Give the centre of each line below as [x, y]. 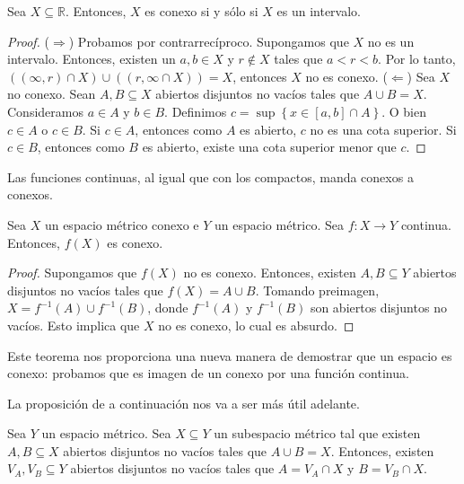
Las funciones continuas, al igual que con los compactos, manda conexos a [210, 176]
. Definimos [196, 111]
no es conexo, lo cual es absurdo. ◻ [256, 325]
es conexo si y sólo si [201, 11]
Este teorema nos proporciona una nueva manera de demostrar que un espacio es [230, 355]
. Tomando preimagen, [317, 290]
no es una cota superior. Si [383, 129]
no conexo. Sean [52, 94]
